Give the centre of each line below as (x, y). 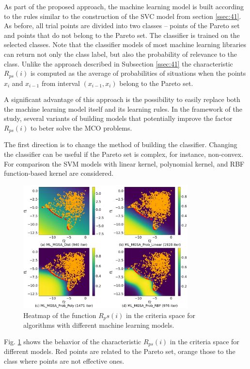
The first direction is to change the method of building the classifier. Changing (121, 144)
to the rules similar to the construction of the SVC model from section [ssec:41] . (123, 16)
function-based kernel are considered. (59, 173)
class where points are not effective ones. (64, 361)
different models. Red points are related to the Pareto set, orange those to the (120, 351)
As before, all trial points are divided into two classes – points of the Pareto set (122, 25)
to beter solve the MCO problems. (81, 127)
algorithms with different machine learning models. (99, 325)
